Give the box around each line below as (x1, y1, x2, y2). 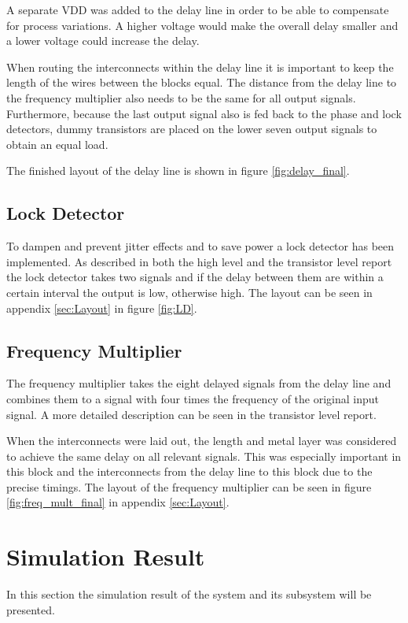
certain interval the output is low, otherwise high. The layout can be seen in (6, 284, 373, 300)
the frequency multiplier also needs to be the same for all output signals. (6, 89, 356, 106)
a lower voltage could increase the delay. (6, 32, 200, 49)
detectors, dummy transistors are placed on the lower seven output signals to (6, 121, 377, 137)
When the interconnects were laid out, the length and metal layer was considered (6, 432, 397, 449)
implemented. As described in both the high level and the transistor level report (6, 253, 392, 269)
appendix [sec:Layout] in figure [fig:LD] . (6, 299, 197, 316)
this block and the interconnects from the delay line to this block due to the (6, 463, 373, 480)
